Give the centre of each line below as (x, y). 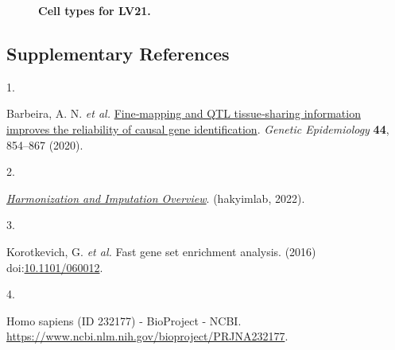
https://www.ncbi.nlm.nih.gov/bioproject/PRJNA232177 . (147, 336)
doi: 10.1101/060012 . (55, 267)
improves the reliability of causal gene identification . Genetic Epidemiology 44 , (198, 128)
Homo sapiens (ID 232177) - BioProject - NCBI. (124, 320)
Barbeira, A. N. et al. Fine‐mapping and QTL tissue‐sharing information (184, 113)
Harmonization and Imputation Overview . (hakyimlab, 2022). (156, 198)
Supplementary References (118, 53)
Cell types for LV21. (95, 10)
